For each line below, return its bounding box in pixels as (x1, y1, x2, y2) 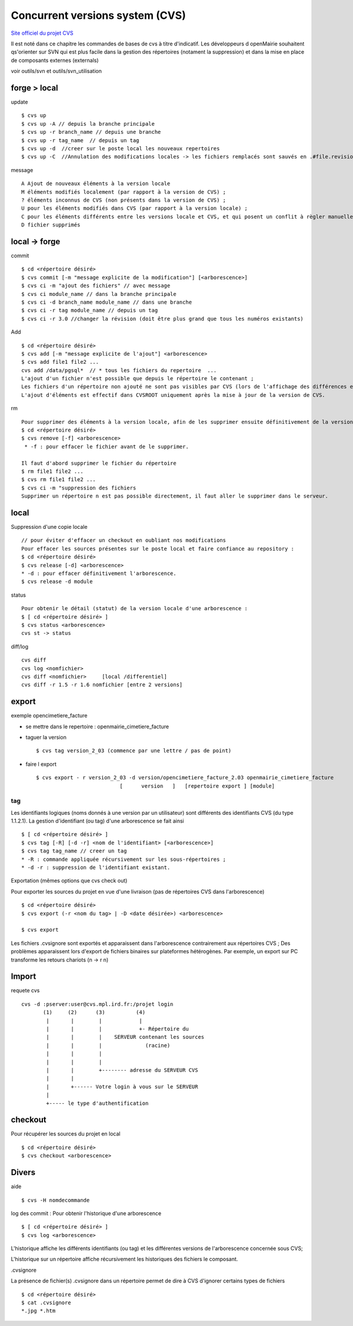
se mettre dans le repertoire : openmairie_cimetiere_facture (25, 723, 169, 730)
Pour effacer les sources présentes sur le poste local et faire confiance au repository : (21, 545, 294, 552)
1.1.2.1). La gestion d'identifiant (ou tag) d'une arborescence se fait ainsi (11, 817, 185, 825)
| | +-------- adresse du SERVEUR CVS (46, 1067, 198, 1073)
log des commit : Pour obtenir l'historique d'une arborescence (11, 1209, 162, 1217)
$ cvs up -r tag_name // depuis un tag (21, 137, 139, 144)
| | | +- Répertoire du (46, 1026, 189, 1032)
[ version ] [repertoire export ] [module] (119, 782, 275, 789)
